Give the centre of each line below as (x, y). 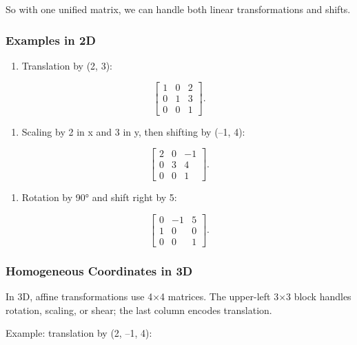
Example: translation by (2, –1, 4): (79, 333)
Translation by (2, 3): (67, 65)
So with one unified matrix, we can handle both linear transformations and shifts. (178, 9)
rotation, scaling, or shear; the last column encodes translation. (139, 310)
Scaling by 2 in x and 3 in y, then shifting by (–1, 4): (133, 131)
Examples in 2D (51, 40)
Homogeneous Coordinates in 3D (99, 270)
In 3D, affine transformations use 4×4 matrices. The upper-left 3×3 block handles (178, 296)
